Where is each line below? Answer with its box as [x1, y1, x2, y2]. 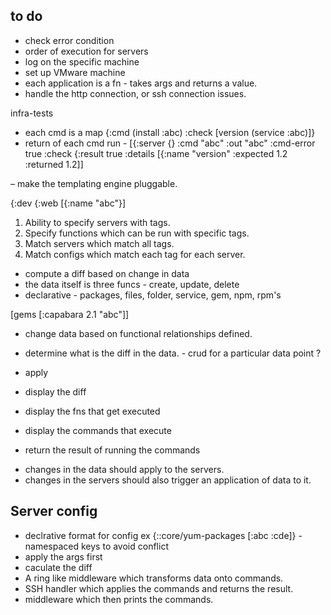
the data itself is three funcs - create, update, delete [24, 278, 240, 290]
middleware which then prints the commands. [24, 593, 214, 605]
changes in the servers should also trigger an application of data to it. [24, 474, 312, 486]
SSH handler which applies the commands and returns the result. [24, 582, 294, 594]
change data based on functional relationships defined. [24, 327, 253, 339]
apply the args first [24, 550, 103, 563]
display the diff [24, 385, 87, 398]
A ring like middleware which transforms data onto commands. [24, 572, 284, 584]
